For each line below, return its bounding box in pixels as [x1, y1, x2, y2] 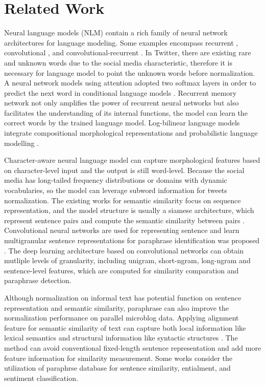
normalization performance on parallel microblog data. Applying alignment [4, 312, 239, 323]
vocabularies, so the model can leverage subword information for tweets [4, 185, 227, 196]
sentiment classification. [4, 372, 78, 383]
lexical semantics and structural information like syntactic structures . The [4, 332, 238, 343]
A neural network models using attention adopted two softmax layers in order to [4, 77, 256, 88]
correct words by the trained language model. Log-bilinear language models [4, 117, 240, 128]
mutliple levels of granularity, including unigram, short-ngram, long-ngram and [4, 255, 251, 266]
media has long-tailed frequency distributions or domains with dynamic [4, 175, 227, 185]
